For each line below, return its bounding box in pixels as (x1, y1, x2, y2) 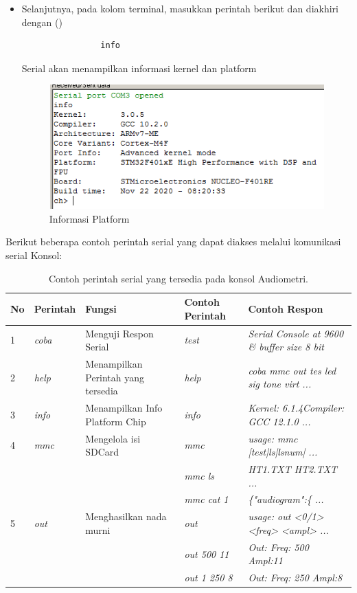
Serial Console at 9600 (248, 326, 344, 340)
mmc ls (184, 468, 215, 482)
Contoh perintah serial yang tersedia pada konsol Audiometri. (48, 271, 309, 285)
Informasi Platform (49, 211, 130, 225)
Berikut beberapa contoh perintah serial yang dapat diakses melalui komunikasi (5, 234, 341, 249)
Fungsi (85, 302, 117, 315)
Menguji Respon (85, 326, 154, 340)
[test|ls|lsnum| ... (248, 445, 318, 459)
